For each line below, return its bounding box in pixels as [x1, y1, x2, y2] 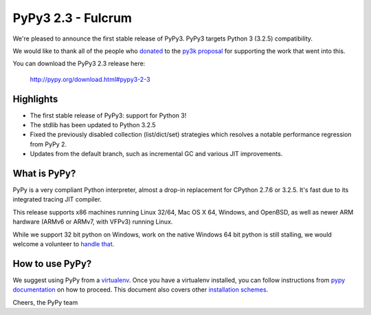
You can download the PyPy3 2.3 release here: [12, 59, 146, 68]
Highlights [12, 93, 58, 105]
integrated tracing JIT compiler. [12, 195, 102, 204]
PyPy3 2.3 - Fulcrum [12, 10, 132, 25]
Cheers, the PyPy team [12, 298, 78, 306]
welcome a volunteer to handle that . [12, 240, 115, 248]
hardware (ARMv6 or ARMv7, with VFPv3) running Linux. [12, 217, 173, 226]
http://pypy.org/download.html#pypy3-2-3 [30, 75, 150, 83]
